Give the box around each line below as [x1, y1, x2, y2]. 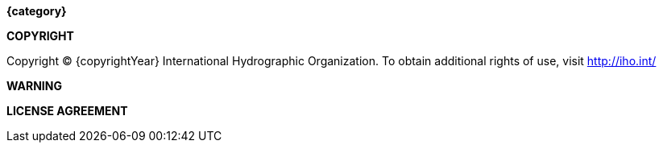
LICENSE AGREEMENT [6, 104, 128, 118]
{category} [6, 4, 67, 18]
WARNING [6, 79, 62, 93]
